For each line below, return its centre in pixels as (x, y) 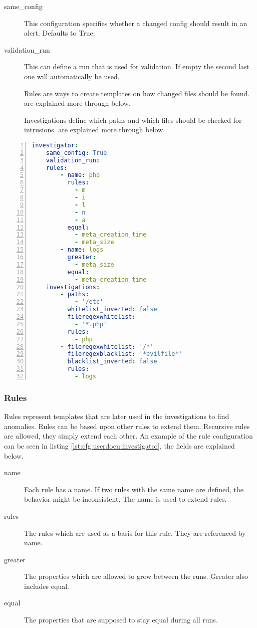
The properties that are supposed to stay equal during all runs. (121, 620)
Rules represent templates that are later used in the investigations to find (117, 416)
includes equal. (47, 586)
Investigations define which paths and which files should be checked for (133, 120)
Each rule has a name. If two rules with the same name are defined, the (134, 489)
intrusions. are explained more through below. (95, 130)
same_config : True (76, 153)
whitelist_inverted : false (112, 309)
